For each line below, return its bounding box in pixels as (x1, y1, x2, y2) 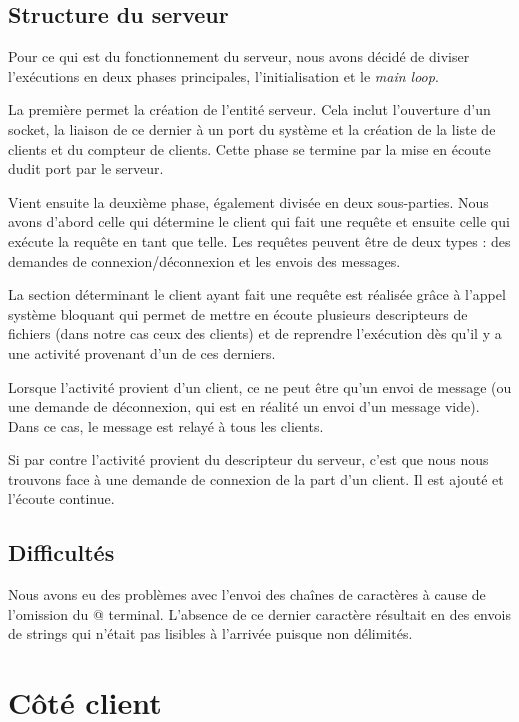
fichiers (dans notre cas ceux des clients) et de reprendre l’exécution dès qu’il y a (8, 323, 502, 344)
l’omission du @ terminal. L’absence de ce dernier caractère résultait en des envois (8, 603, 511, 624)
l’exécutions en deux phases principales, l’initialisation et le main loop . (8, 65, 439, 86)
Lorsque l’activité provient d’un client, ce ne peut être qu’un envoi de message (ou (8, 376, 512, 397)
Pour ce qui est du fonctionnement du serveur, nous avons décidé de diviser (8, 46, 470, 67)
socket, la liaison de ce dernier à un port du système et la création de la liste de (8, 118, 496, 139)
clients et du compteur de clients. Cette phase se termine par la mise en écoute (8, 138, 491, 159)
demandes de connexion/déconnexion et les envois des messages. (8, 250, 401, 271)
